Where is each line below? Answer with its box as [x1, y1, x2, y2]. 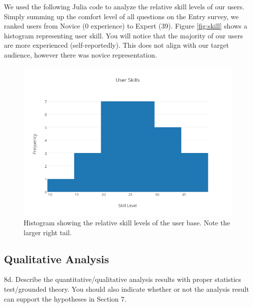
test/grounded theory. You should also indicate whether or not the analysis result [4, 283, 249, 294]
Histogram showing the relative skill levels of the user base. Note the [24, 217, 230, 227]
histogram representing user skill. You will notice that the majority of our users [4, 30, 243, 40]
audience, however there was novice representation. [4, 49, 157, 60]
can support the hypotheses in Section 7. [4, 293, 127, 304]
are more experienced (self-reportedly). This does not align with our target [4, 40, 229, 50]
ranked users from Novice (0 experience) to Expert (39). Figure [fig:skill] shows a [4, 21, 248, 31]
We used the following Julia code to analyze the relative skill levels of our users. [4, 1, 245, 11]
